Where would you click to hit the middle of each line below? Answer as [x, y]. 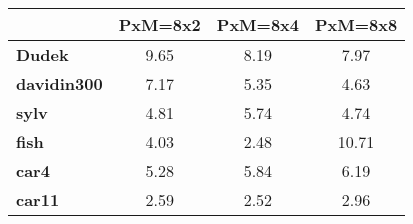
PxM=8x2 [159, 24]
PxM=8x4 [257, 24]
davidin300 [59, 83]
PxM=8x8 [356, 24]
